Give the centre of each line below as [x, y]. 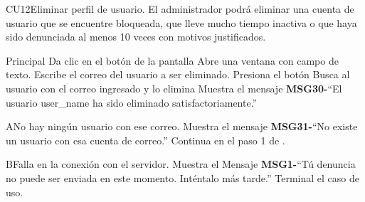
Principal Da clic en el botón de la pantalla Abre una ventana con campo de [172, 60]
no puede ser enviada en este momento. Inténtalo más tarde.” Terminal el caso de [182, 177]
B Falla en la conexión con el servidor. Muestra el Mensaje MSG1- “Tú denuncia [181, 164]
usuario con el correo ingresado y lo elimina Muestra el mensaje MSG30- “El [174, 88]
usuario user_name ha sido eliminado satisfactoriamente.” [132, 102]
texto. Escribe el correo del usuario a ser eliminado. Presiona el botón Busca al [178, 74]
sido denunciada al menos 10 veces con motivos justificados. [136, 37]
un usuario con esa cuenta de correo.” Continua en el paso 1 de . [146, 140]
